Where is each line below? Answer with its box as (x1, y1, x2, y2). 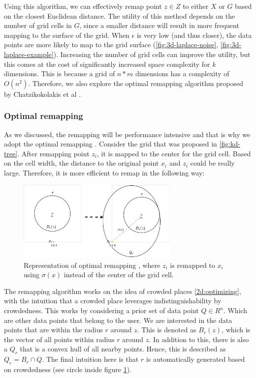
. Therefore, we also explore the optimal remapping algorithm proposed (28, 78, 243, 88)
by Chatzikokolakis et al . (4, 88, 81, 99)
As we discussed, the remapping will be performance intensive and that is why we (4, 129, 251, 139)
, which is (222, 324, 251, 335)
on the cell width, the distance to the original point (4, 158, 159, 168)
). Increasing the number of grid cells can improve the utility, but (53, 49, 251, 59)
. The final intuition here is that (42, 354, 139, 364)
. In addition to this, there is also (149, 334, 249, 344)
